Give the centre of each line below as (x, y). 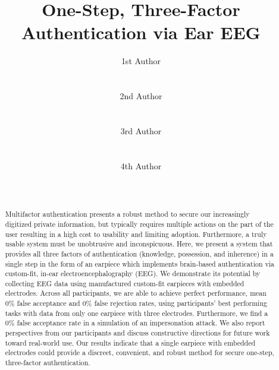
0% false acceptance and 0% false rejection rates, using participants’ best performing (136, 303)
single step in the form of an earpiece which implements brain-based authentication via (139, 263)
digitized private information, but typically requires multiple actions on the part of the (139, 224)
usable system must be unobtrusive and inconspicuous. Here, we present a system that (139, 244)
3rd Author (141, 130)
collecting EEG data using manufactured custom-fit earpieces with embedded (125, 283)
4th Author (141, 165)
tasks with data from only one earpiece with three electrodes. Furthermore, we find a (137, 313)
